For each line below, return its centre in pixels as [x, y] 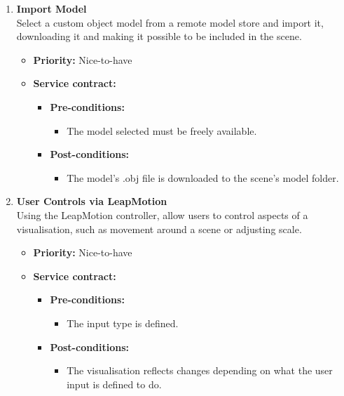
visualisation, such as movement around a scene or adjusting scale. [159, 229]
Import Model [51, 8]
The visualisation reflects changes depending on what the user [200, 370]
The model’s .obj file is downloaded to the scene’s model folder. [203, 177]
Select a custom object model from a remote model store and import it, [170, 22]
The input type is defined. [123, 323]
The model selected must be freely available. [162, 130]
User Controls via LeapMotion [92, 201]
